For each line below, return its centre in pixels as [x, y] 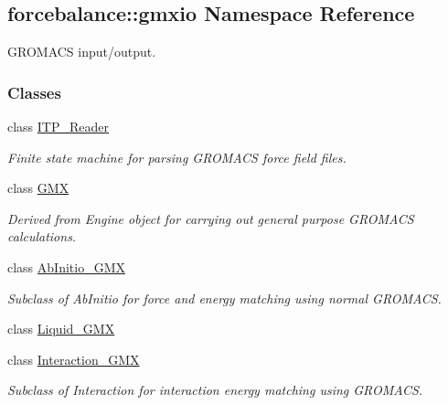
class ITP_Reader [59, 127]
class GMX [38, 188]
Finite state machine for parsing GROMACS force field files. [177, 157]
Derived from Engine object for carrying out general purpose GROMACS [211, 218]
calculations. [42, 236]
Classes [34, 92]
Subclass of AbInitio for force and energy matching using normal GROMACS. [224, 298]
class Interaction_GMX [74, 359]
